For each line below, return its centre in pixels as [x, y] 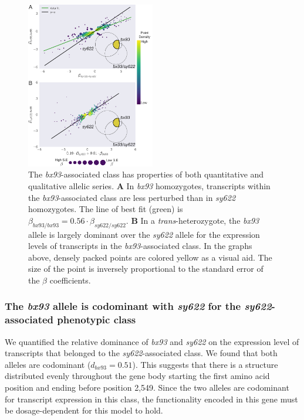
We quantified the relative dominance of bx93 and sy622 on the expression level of [152, 341]
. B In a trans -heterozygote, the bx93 [192, 220]
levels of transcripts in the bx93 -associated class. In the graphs [140, 246]
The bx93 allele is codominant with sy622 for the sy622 [138, 306]
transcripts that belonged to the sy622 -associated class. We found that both [141, 353]
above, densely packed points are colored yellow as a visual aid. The [150, 257]
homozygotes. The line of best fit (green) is [106, 209]
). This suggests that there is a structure [205, 364]
